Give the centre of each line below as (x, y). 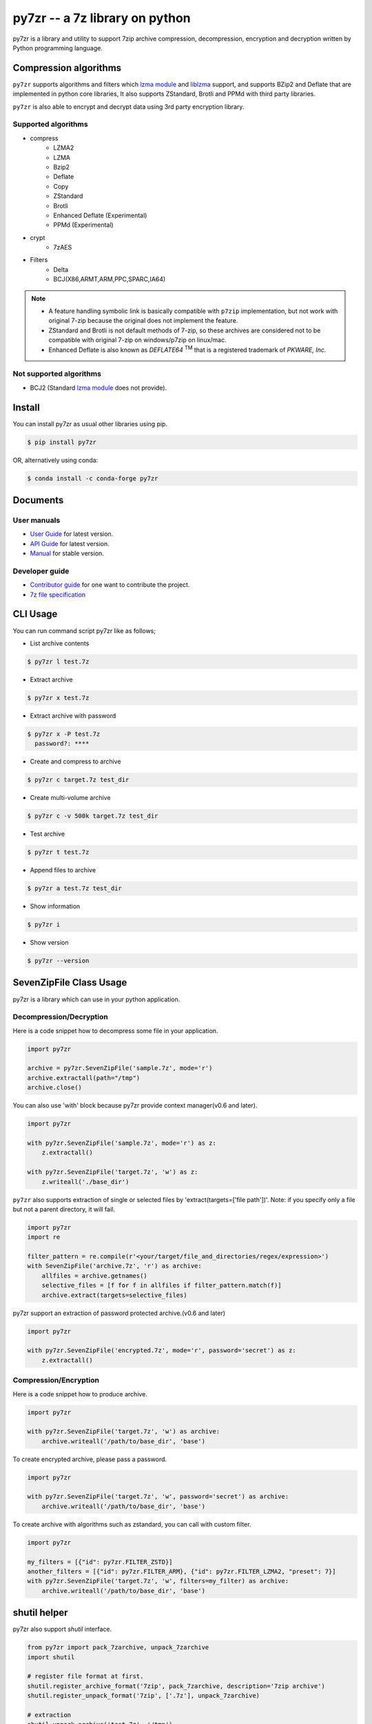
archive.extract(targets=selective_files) (114, 1295)
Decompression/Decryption (60, 1017)
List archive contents (60, 643)
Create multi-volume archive (70, 798)
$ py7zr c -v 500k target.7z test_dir (93, 816)
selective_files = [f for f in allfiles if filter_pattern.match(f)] (162, 1285)
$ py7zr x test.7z (58, 698)
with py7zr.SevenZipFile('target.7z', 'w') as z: (113, 1172)
